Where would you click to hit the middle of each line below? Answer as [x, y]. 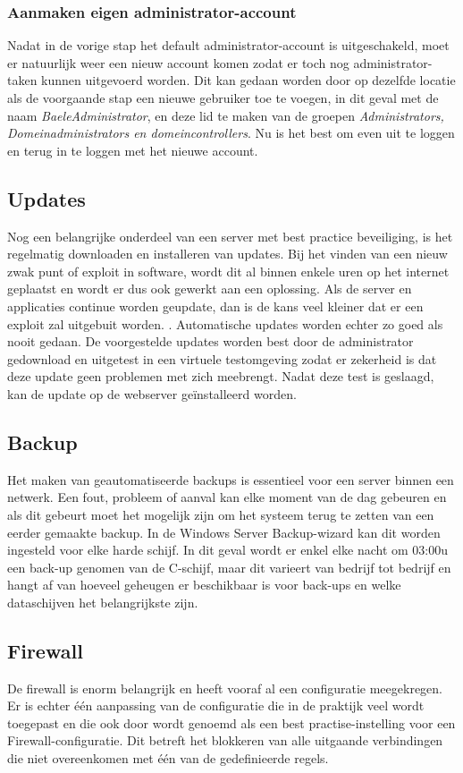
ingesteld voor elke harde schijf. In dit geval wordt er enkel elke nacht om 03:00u [227, 550]
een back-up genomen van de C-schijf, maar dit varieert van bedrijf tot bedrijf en [229, 567]
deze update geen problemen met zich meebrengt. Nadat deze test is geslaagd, [221, 376]
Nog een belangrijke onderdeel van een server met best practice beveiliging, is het [230, 236]
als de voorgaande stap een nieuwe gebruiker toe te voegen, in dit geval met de [223, 98]
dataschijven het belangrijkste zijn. [103, 602]
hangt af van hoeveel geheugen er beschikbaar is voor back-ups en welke [204, 585]
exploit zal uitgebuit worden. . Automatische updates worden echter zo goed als [225, 323]
